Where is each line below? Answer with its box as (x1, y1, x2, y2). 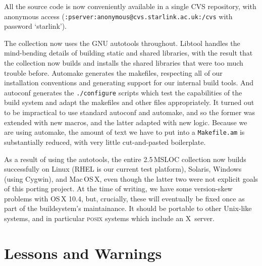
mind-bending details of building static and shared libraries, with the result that (4, 47, 253, 58)
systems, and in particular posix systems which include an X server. (4, 213, 215, 224)
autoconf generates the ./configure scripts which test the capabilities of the (4, 87, 242, 97)
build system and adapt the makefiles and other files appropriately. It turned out (4, 97, 254, 108)
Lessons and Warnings (4, 242, 162, 263)
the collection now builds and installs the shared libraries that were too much (4, 58, 243, 68)
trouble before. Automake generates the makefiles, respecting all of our (4, 67, 223, 78)
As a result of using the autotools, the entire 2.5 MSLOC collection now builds (4, 153, 246, 164)
